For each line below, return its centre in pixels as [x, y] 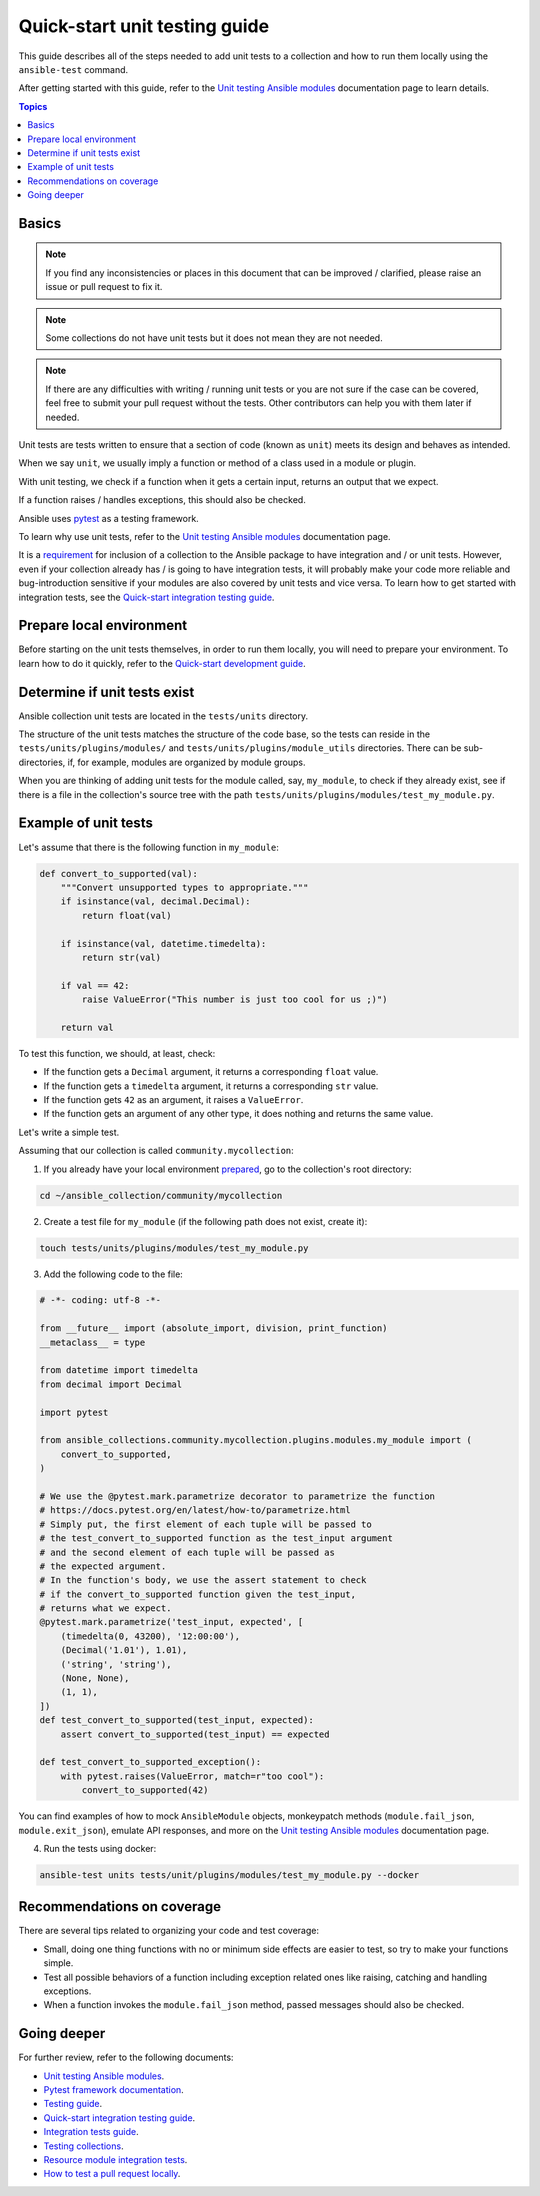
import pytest [74, 1412]
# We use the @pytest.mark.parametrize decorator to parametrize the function [237, 1496]
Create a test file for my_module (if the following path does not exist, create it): [205, 1221]
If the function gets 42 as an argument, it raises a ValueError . [173, 1099]
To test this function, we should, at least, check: [117, 1053]
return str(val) [121, 957]
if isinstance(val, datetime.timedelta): [163, 943]
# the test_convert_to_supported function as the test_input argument [216, 1538]
